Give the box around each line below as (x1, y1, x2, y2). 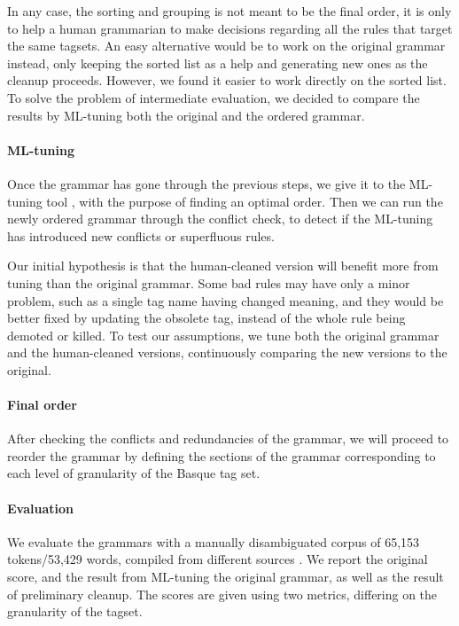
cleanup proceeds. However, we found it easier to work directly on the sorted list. (7, 71, 447, 90)
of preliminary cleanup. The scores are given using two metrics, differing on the (7, 584, 438, 603)
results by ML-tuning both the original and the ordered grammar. (7, 106, 365, 124)
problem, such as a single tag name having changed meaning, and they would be (7, 291, 444, 309)
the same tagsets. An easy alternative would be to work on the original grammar (7, 36, 446, 55)
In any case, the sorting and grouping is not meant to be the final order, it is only (7, 2, 452, 20)
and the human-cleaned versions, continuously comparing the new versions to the (7, 343, 447, 362)
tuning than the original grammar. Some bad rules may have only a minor (7, 273, 410, 292)
